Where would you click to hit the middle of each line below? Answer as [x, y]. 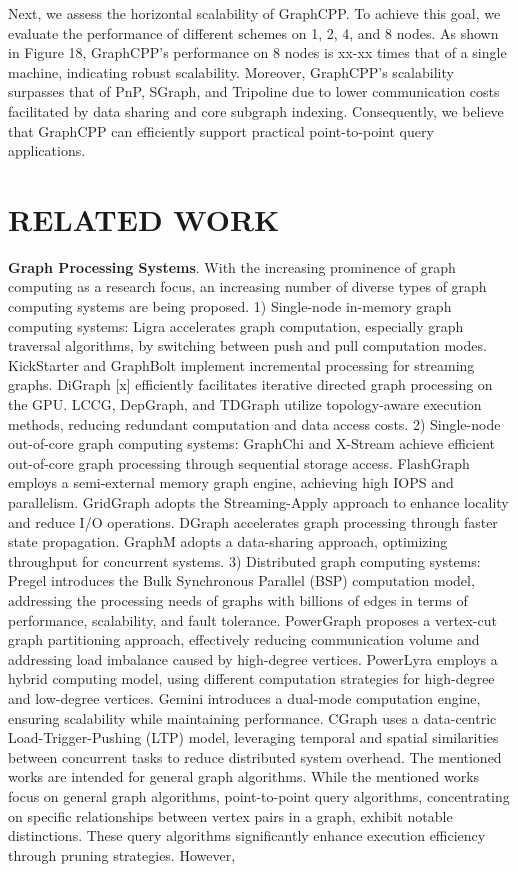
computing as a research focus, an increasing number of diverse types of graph [247, 286]
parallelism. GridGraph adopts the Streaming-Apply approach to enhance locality [258, 502]
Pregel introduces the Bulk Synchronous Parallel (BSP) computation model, [241, 580]
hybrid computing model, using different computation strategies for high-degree [251, 678]
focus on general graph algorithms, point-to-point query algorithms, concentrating [259, 795]
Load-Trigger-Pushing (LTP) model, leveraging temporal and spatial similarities [253, 737]
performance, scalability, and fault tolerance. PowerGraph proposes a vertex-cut [252, 619]
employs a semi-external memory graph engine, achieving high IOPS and [231, 482]
